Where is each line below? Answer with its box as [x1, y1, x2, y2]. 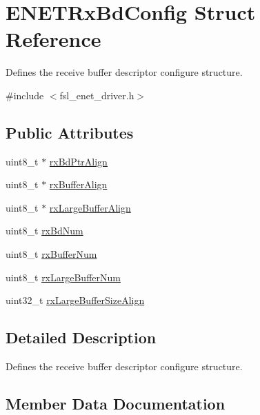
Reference [6, 25, 101, 53]
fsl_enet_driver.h [59, 88, 134, 102]
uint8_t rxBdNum [6, 223, 83, 238]
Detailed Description [6, 327, 157, 348]
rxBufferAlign [49, 177, 108, 192]
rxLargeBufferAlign [49, 200, 131, 214]
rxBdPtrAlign [49, 154, 108, 168]
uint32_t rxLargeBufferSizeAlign [6, 293, 145, 307]
